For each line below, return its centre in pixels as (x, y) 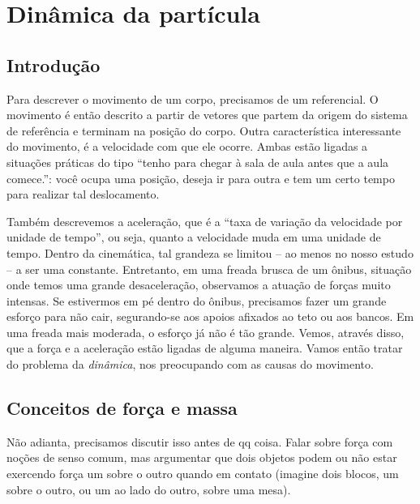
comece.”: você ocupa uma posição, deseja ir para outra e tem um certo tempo (201, 178)
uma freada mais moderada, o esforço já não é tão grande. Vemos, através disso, (206, 332)
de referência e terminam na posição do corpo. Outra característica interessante (204, 130)
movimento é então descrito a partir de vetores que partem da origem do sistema (207, 115)
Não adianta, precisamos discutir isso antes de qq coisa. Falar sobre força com (200, 441)
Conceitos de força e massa (122, 408)
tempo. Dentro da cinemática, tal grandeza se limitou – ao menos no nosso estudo (210, 252)
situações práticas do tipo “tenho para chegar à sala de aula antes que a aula (198, 162)
